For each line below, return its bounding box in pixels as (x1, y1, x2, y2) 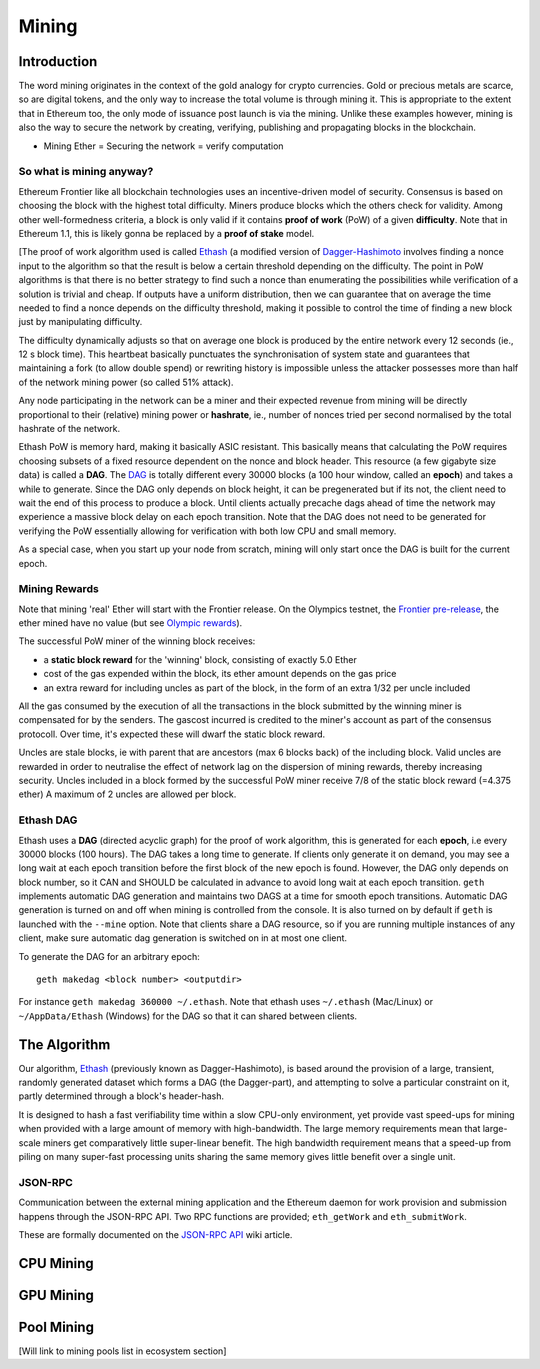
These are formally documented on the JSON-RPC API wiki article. (18, 1228, 293, 1240)
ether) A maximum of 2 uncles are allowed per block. (18, 788, 237, 800)
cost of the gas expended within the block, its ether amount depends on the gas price (43, 668, 397, 680)
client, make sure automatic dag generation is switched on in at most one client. (18, 932, 348, 944)
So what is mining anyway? (18, 165, 154, 179)
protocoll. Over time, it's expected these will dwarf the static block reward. (18, 728, 326, 740)
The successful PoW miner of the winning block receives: (18, 635, 256, 647)
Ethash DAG (18, 813, 78, 827)
